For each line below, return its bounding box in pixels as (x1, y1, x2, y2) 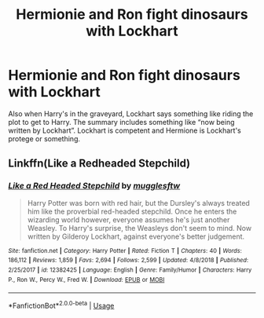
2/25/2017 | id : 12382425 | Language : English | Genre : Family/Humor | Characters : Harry (8, 265, 252, 274)
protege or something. (8, 133, 81, 143)
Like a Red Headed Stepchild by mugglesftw (8, 181, 181, 192)
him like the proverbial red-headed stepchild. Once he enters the (27, 207, 237, 216)
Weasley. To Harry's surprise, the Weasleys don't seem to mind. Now (27, 223, 252, 232)
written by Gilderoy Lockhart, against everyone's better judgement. (27, 232, 245, 241)
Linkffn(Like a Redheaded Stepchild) (8, 157, 191, 170)
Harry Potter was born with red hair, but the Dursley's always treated (27, 198, 250, 207)
